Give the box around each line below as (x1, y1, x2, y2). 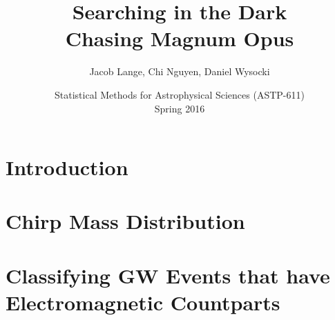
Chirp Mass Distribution (6, 207, 245, 235)
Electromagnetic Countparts (6, 288, 280, 317)
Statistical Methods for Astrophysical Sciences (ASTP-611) (55, 87, 305, 101)
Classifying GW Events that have (6, 261, 330, 289)
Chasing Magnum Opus (65, 24, 294, 52)
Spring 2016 (154, 101, 205, 115)
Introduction (6, 153, 128, 181)
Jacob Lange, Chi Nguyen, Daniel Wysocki (89, 64, 270, 79)
